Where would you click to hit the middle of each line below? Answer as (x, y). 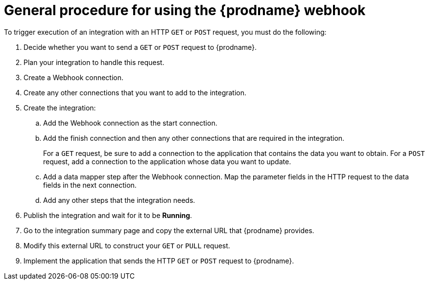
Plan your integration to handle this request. (94, 62)
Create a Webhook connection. (74, 77)
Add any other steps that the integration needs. (119, 200)
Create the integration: (60, 108)
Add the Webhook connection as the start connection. (130, 123)
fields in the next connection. (90, 185)
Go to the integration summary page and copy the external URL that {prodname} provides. (169, 230)
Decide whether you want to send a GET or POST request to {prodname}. (140, 47)
